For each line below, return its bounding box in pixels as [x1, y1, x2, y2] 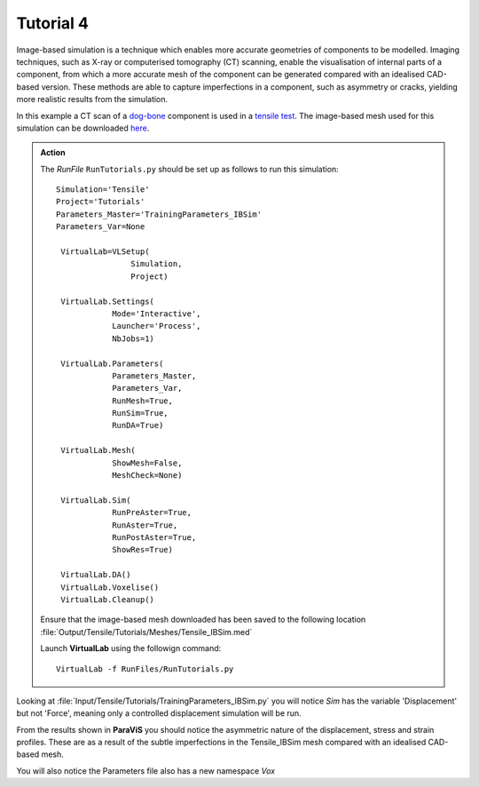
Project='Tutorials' [56, 196, 145, 207]
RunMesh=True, [112, 395, 173, 406]
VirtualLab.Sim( [60, 495, 131, 505]
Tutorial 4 [16, 13, 89, 33]
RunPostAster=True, [112, 533, 197, 542]
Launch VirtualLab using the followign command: [40, 643, 222, 654]
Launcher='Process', [112, 321, 201, 331]
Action [40, 147, 66, 158]
